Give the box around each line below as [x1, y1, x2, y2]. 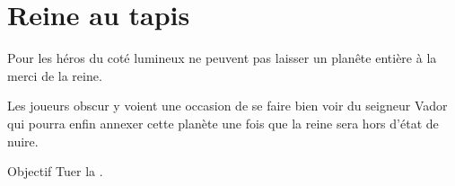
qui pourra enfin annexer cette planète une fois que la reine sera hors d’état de [7, 113, 439, 132]
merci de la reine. [7, 66, 102, 84]
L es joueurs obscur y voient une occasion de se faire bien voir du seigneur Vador [7, 96, 448, 115]
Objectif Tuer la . [7, 162, 103, 181]
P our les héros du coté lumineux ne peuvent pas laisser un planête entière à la [7, 49, 437, 67]
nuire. [7, 131, 39, 150]
